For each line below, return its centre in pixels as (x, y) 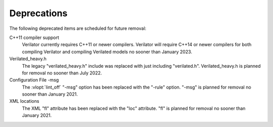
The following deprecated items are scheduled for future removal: (78, 28)
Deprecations (38, 13)
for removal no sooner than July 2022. (62, 73)
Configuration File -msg (34, 80)
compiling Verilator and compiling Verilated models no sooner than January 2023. (107, 52)
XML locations (24, 101)
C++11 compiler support (34, 37)
